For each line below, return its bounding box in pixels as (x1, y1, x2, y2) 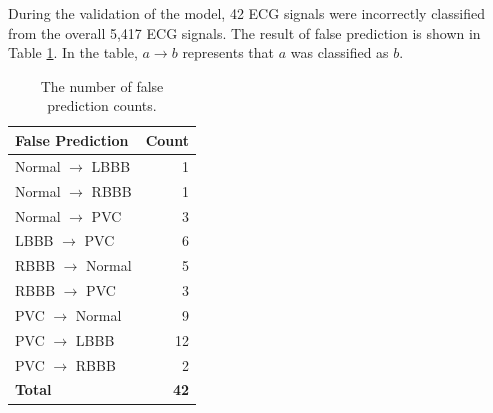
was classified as (290, 42, 389, 63)
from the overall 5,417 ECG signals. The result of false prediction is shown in (8, 22, 481, 43)
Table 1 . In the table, (8, 42, 138, 63)
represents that (182, 42, 274, 63)
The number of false (40, 75, 164, 96)
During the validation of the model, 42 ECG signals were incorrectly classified (8, 3, 485, 23)
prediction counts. (47, 95, 157, 116)
